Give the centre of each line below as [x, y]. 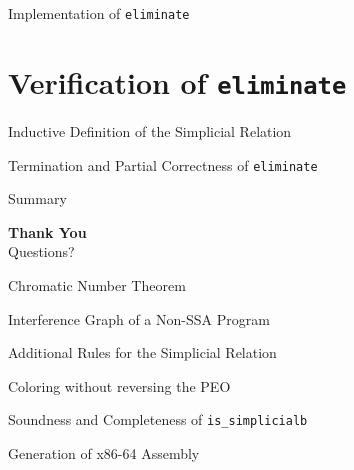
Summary [37, 198]
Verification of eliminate [177, 81]
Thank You [47, 231]
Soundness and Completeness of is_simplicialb [158, 419]
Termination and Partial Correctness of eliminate [163, 164]
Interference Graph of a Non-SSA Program [139, 318]
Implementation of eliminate [99, 13]
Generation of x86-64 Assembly [104, 452]
